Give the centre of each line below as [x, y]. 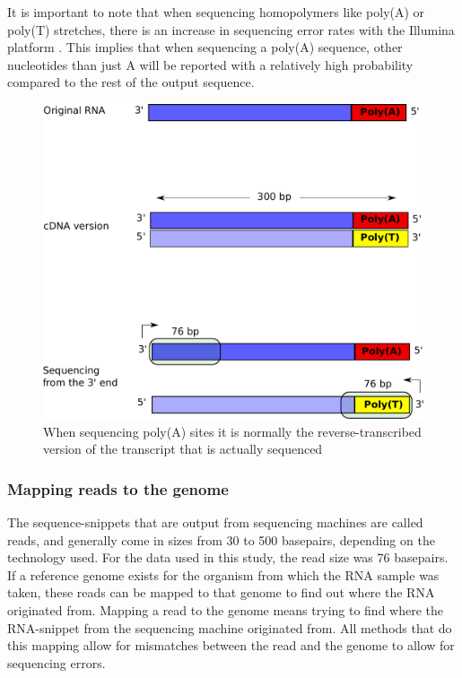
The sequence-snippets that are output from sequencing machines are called [215, 522]
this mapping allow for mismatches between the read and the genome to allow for [231, 645]
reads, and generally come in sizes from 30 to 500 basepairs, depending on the [221, 539]
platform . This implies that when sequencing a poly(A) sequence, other [205, 47]
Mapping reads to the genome [118, 488]
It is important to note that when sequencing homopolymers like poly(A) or [216, 12]
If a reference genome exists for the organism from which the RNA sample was [223, 574]
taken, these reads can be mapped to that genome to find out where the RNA [221, 592]
